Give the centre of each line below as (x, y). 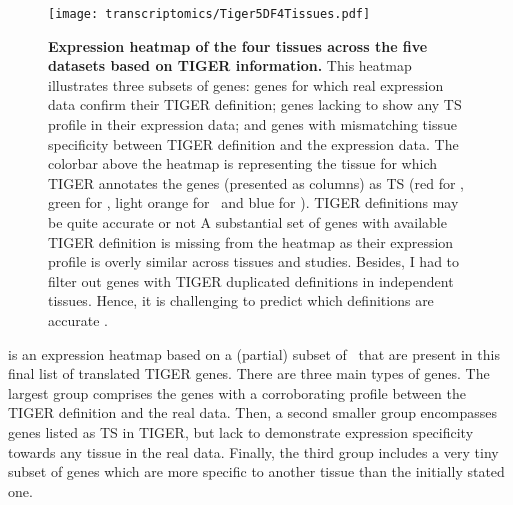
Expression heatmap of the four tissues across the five (238, 45)
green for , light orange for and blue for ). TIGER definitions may (253, 202)
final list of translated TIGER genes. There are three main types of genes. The (249, 373)
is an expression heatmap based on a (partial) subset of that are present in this (254, 353)
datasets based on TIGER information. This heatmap (230, 65)
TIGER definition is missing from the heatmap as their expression (251, 241)
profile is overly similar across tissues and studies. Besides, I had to (254, 261)
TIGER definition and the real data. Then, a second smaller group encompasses (253, 412)
